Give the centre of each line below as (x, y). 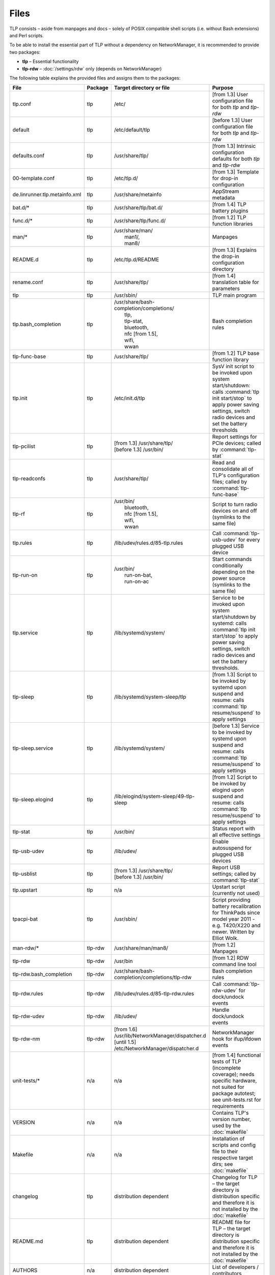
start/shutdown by (234, 617)
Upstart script (229, 887)
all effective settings (236, 835)
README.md (28, 1241)
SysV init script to (233, 366)
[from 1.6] (126, 1029)
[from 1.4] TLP (229, 205)
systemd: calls (229, 623)
